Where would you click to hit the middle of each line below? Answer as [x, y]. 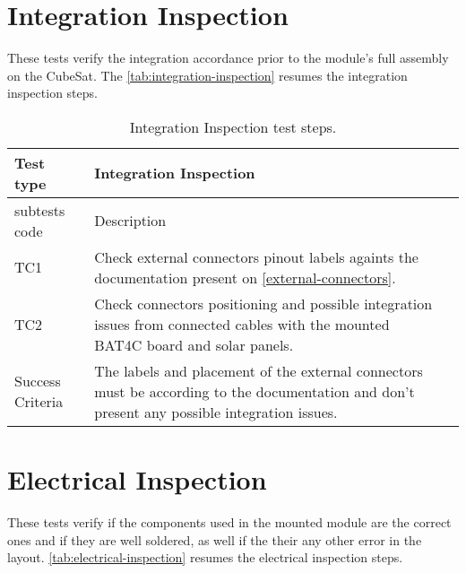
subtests [40, 210]
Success [38, 381]
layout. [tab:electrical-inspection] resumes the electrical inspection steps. [205, 557]
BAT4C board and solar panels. [194, 344]
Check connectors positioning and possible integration [263, 303]
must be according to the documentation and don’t [255, 391]
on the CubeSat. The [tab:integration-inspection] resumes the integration [207, 75]
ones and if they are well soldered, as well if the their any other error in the [215, 539]
